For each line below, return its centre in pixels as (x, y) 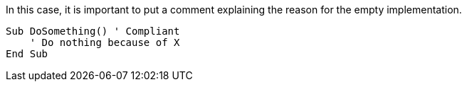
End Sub (27, 54)
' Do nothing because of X (105, 42)
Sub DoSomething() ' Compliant (93, 31)
